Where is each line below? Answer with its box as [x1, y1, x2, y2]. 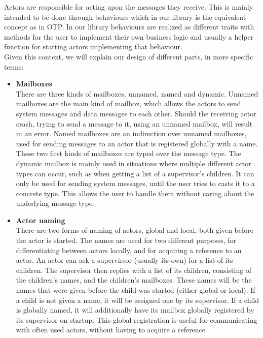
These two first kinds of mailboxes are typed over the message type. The [16, 148, 241, 159]
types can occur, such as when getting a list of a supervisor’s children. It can [16, 168, 254, 178]
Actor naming [16, 214, 65, 225]
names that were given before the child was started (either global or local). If [16, 285, 255, 295]
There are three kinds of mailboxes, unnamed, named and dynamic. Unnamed [16, 88, 258, 99]
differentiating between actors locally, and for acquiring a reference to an [16, 244, 242, 255]
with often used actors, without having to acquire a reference [16, 324, 206, 335]
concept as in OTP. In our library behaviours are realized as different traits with [4, 21, 254, 32]
